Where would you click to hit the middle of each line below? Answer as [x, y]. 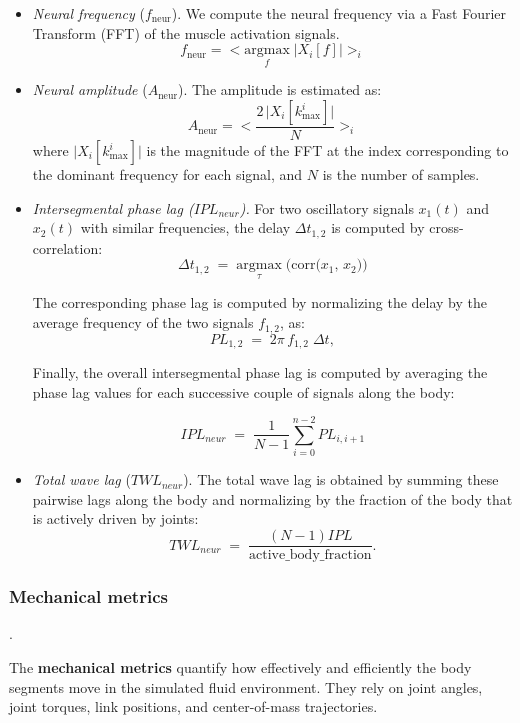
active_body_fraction [310, 555]
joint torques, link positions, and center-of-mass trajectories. [193, 706]
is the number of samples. [401, 174]
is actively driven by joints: [115, 518]
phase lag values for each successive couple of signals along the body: [243, 391]
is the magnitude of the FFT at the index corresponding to [327, 150]
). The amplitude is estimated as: [280, 89]
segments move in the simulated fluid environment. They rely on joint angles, [246, 686]
